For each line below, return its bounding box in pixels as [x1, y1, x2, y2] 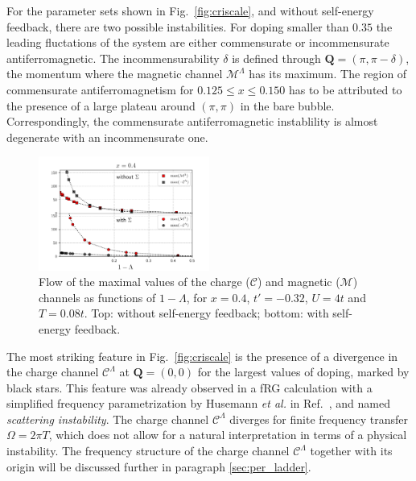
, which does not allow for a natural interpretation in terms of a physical [48, 426, 407, 443]
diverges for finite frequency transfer [229, 410, 408, 427]
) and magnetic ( [257, 273, 340, 290]
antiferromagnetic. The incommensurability [6, 49, 220, 66]
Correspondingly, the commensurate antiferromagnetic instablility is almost [6, 113, 378, 130]
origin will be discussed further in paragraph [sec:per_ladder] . [6, 458, 311, 475]
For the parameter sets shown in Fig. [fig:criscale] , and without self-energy [6, 2, 374, 19]
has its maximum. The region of [249, 65, 407, 82]
